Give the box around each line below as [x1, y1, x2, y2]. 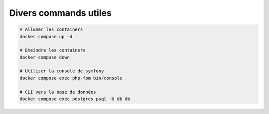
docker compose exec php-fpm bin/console [19, 75, 123, 81]
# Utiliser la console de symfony [19, 68, 104, 74]
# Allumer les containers [19, 27, 83, 32]
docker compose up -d [19, 34, 73, 39]
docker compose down [19, 55, 70, 60]
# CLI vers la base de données [19, 89, 97, 95]
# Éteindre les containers [19, 48, 86, 53]
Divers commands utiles [9, 7, 112, 18]
